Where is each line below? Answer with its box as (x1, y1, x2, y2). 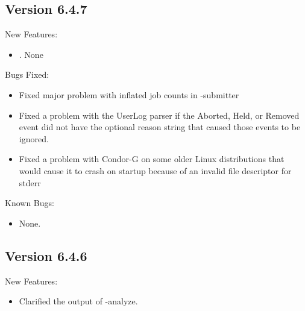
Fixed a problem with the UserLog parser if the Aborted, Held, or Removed (19, 108, 300, 121)
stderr (19, 176, 41, 189)
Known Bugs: (5, 196, 54, 209)
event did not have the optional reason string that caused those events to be (19, 121, 301, 133)
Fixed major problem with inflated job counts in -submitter (19, 88, 239, 101)
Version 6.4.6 (5, 246, 87, 265)
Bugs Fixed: (5, 68, 49, 81)
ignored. (19, 132, 49, 145)
